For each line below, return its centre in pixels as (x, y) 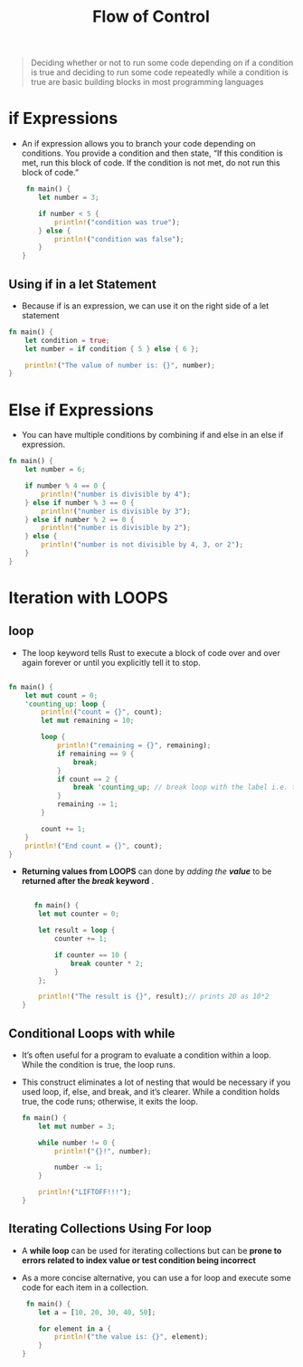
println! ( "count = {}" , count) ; (102, 712)
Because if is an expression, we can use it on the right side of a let (145, 306)
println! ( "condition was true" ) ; (118, 222)
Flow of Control (151, 17)
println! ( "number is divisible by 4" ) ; (116, 494)
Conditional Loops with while (92, 1033)
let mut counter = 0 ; (79, 914)
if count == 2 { (87, 779)
